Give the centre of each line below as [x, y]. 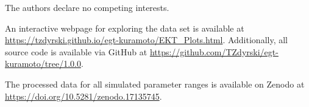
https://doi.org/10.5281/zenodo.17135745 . [83, 96]
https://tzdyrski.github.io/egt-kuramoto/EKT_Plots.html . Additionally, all [146, 40]
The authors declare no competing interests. [87, 7]
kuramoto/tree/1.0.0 [43, 64]
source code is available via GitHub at [76, 51]
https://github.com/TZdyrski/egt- [214, 51]
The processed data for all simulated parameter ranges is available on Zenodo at [155, 84]
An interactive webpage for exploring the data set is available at [125, 28]
